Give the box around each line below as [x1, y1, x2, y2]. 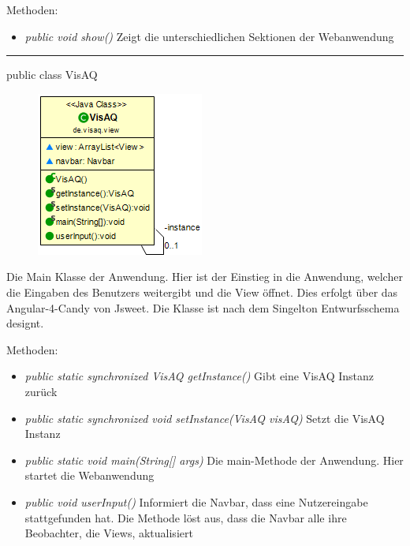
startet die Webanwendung [24, 467, 155, 484]
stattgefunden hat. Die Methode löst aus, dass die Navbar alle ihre [24, 509, 347, 525]
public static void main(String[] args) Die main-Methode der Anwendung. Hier [24, 451, 404, 468]
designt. [6, 315, 44, 331]
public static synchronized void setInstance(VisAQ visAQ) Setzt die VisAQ [24, 409, 385, 426]
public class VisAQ [6, 66, 98, 83]
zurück [24, 383, 58, 399]
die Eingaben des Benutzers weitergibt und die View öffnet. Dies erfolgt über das [6, 283, 398, 300]
